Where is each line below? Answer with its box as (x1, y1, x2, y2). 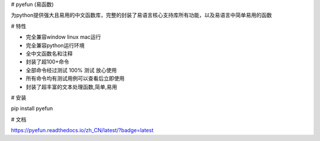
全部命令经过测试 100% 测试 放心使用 (25, 66, 117, 73)
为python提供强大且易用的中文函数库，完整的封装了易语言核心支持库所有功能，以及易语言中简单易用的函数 (11, 12, 272, 19)
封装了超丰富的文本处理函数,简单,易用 (25, 83, 118, 90)
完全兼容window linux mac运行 (25, 33, 101, 41)
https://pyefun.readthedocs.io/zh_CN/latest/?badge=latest (11, 127, 154, 134)
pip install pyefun (11, 105, 53, 112)
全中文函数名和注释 (25, 50, 73, 57)
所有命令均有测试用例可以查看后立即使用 (25, 75, 124, 82)
